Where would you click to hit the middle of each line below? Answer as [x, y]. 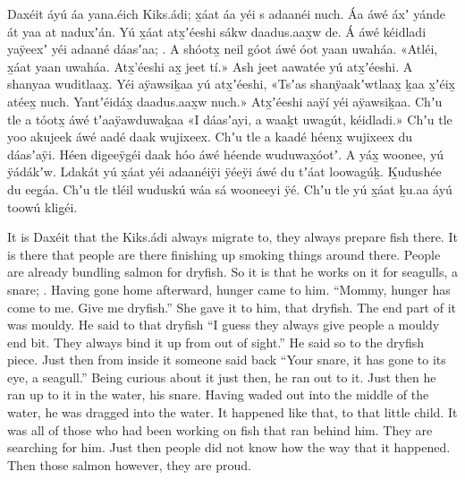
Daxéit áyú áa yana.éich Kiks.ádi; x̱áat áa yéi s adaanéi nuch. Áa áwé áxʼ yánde [226, 13]
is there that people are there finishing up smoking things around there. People [224, 254]
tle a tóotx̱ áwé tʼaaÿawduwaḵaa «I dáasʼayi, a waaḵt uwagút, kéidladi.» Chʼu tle [230, 119]
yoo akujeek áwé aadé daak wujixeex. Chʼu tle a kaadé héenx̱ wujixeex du [210, 137]
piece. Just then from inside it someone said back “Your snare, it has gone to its [227, 360]
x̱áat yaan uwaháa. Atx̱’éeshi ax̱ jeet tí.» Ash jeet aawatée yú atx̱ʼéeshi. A [210, 66]
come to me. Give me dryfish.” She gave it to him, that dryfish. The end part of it [232, 307]
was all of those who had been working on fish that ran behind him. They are [220, 429]
